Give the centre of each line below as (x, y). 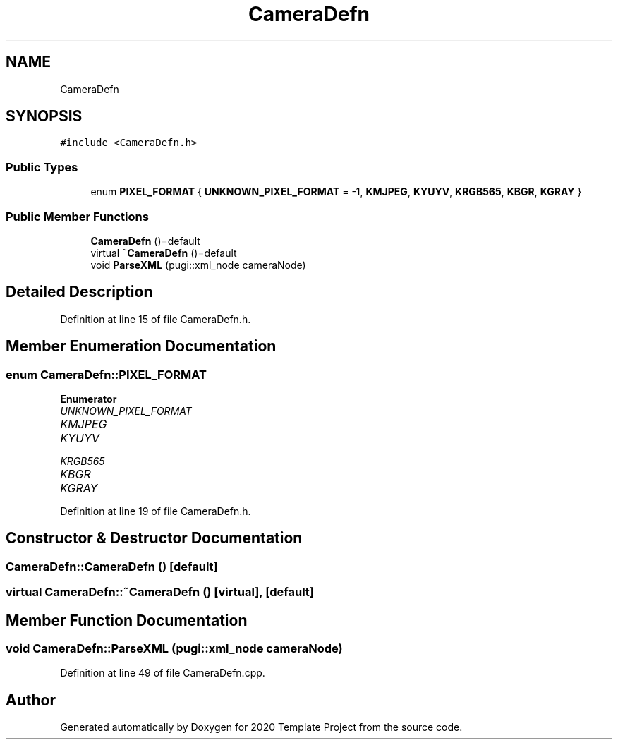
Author (31, 700)
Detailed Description (79, 292)
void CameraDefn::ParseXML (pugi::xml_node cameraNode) (174, 649)
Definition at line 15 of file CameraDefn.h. (156, 319)
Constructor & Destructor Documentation (154, 538)
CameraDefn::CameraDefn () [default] (112, 566)
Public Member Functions (77, 216)
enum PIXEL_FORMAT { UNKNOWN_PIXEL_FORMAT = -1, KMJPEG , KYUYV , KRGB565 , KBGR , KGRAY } (336, 192)
